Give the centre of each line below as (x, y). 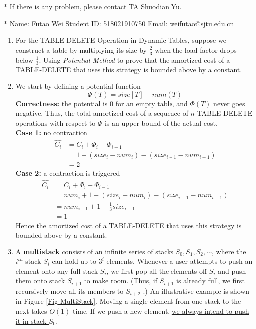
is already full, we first (211, 281)
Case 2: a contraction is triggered (68, 173)
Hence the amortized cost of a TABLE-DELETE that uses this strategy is (128, 225)
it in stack (31, 320)
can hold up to (74, 261)
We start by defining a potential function (78, 86)
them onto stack (40, 281)
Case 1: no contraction (51, 132)
